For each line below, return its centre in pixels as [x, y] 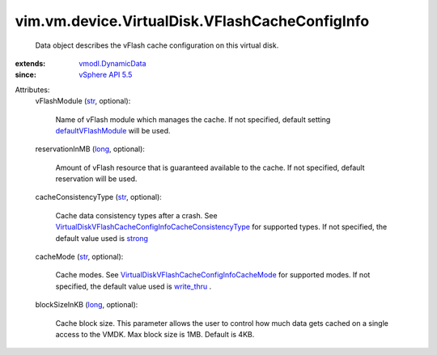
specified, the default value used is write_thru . [134, 286]
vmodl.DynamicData [112, 63]
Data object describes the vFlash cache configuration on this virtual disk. [157, 45]
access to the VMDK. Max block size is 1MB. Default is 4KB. [155, 334]
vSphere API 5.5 [106, 75]
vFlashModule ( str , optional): [83, 101]
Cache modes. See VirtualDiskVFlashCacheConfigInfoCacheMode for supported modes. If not [213, 275]
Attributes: [32, 90]
